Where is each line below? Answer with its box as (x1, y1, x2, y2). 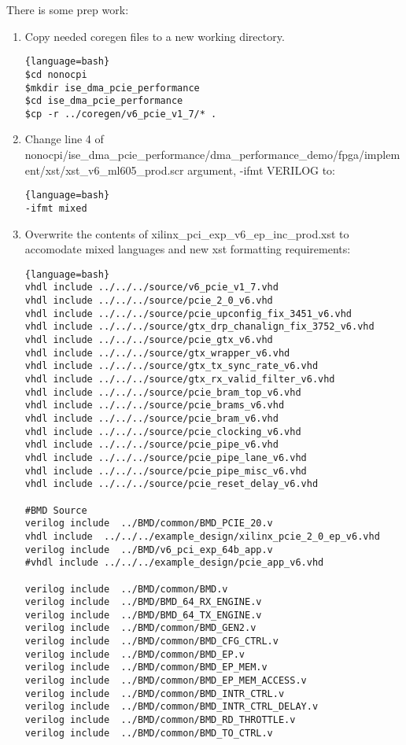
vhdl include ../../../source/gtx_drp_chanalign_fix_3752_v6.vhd (24, 321, 375, 333)
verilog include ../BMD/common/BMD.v (24, 583, 228, 595)
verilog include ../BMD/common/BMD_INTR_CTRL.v (24, 688, 285, 699)
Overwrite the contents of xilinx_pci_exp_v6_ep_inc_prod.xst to (24, 225, 349, 242)
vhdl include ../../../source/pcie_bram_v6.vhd (24, 412, 279, 424)
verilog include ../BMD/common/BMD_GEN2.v (24, 622, 257, 634)
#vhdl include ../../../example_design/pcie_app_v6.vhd (24, 557, 324, 569)
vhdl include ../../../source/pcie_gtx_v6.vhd (24, 334, 273, 346)
